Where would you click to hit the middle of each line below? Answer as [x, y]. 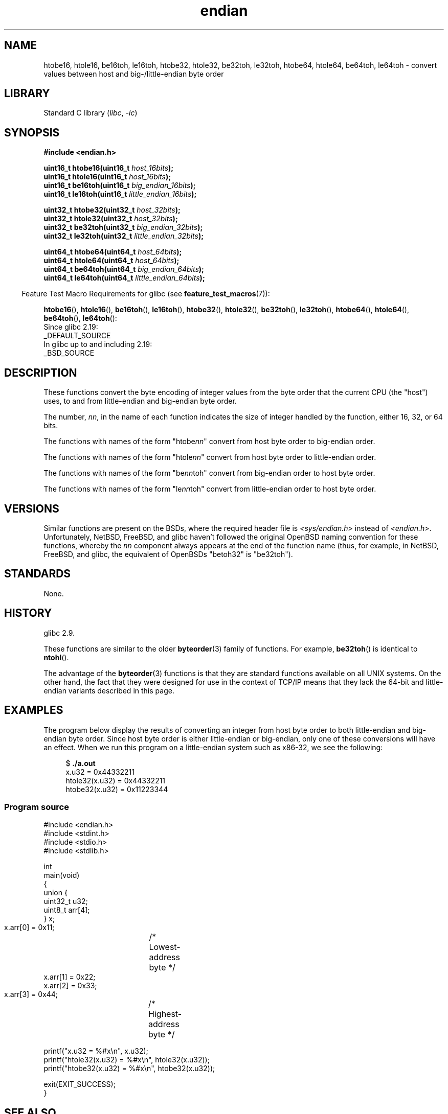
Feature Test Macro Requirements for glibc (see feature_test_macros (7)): [146, 294]
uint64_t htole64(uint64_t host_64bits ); [111, 261]
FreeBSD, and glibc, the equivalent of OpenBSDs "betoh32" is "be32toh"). [168, 554]
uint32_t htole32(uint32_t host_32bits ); [111, 219]
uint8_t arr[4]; [67, 910]
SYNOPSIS [32, 132]
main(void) [62, 875]
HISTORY [28, 613]
